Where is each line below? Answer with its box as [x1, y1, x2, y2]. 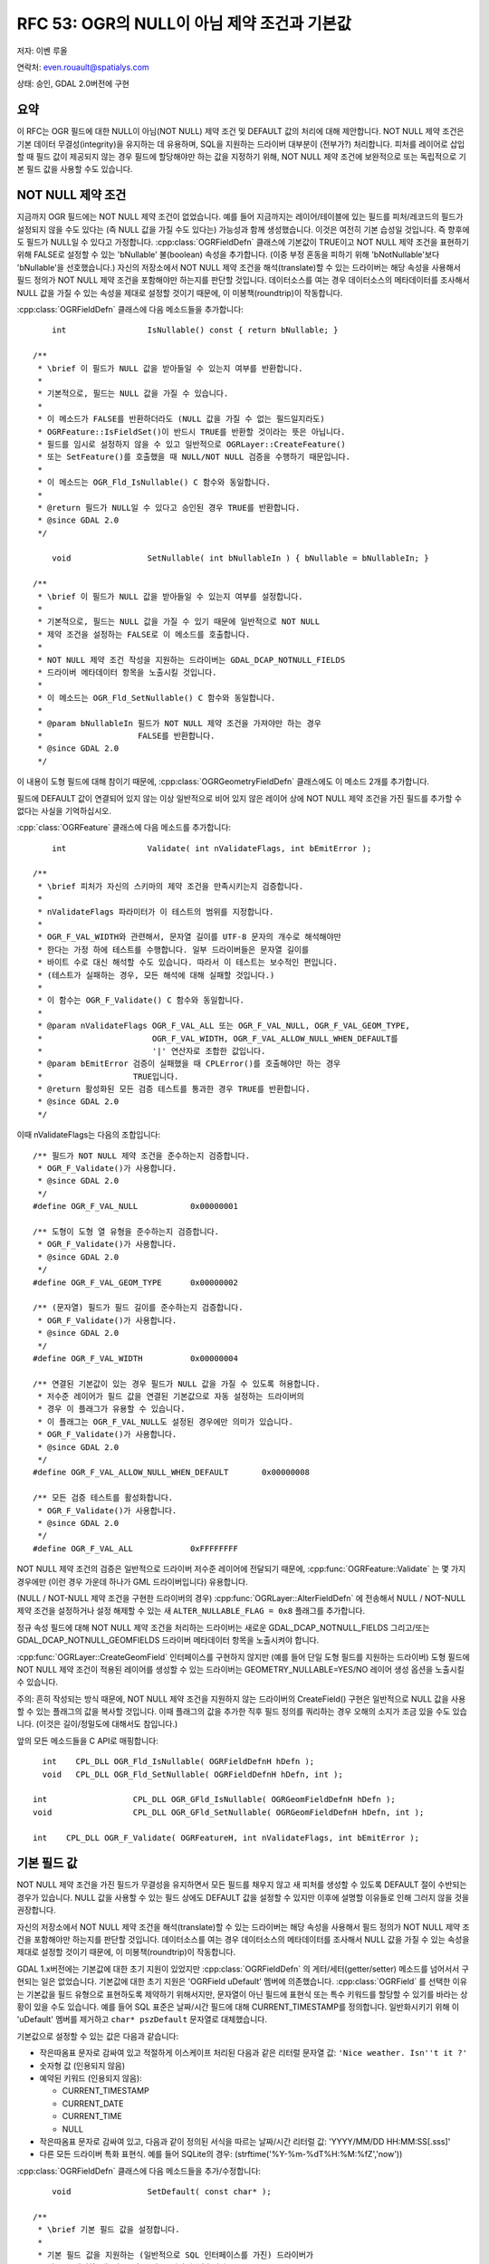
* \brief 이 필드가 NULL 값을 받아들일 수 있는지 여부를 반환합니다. [37, 363, 303, 373]
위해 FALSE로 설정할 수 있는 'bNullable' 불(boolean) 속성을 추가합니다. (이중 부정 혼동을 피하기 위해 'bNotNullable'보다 [16, 249, 440, 260]
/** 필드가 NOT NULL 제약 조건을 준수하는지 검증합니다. [33, 1150, 251, 1161]
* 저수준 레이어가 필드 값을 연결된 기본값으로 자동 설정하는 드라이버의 [37, 1391, 305, 1402]
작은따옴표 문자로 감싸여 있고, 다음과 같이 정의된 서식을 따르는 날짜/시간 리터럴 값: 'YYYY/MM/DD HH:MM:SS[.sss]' [39, 2135, 451, 2146]
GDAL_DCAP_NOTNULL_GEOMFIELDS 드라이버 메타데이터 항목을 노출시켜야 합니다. [16, 1635, 320, 1645]
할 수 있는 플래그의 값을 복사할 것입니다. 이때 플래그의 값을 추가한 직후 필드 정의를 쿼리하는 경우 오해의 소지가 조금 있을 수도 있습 [16, 1706, 468, 1717]
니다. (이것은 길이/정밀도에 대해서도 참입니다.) [16, 1719, 178, 1730]
